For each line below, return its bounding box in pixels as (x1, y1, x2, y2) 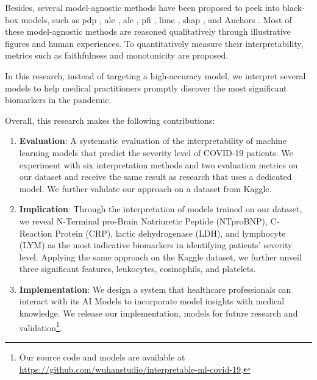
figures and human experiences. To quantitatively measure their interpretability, (5, 37, 304, 49)
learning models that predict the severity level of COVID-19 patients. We (19, 146, 293, 159)
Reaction (19, 226, 52, 239)
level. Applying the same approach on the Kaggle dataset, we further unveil (19, 250, 302, 263)
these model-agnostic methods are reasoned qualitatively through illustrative (5, 25, 291, 38)
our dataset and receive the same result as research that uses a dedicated (19, 170, 292, 183)
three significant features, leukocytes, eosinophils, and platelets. (19, 262, 256, 275)
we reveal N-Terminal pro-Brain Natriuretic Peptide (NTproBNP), (19, 214, 268, 227)
